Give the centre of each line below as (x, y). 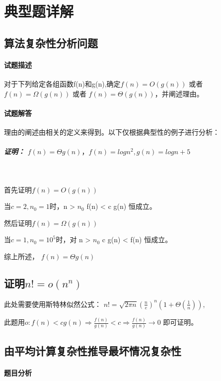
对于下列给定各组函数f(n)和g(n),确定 (62, 83)
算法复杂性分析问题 (51, 43)
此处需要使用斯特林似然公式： (53, 304)
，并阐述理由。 (179, 93)
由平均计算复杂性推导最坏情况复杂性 (93, 350)
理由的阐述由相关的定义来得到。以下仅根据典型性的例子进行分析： (112, 132)
